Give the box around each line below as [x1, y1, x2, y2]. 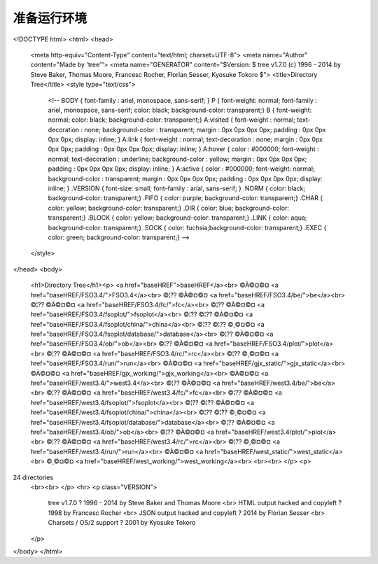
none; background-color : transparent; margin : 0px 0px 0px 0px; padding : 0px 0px [84, 125, 326, 134]
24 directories [13, 473, 54, 481]
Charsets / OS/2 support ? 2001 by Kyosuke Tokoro [48, 519, 196, 527]
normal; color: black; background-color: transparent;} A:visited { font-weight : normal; [48, 115, 295, 124]
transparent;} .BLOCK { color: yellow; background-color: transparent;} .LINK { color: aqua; [48, 213, 307, 222]
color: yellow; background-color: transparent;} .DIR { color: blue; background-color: [48, 204, 290, 212]
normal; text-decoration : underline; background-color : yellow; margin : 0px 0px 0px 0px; [48, 155, 307, 163]
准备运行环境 [13, 10, 87, 26]
